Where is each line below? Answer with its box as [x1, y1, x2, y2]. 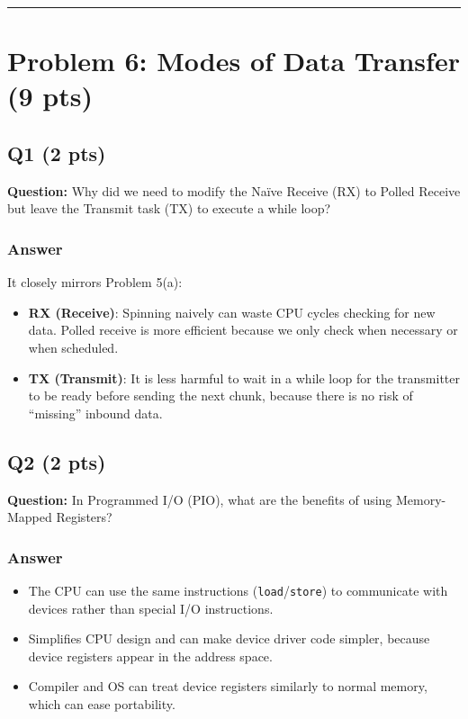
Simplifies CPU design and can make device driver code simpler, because [28, 629, 430, 648]
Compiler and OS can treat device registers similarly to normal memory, [28, 677, 427, 696]
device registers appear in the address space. [28, 646, 273, 665]
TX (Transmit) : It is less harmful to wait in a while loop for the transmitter [28, 368, 460, 387]
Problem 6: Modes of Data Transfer [7, 42, 460, 79]
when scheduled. [28, 337, 119, 356]
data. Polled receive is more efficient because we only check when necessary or [28, 320, 458, 339]
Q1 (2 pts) [7, 139, 106, 166]
